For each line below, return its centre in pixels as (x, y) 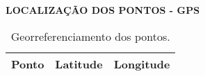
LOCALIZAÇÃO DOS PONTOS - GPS (103, 10)
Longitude (142, 64)
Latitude (79, 64)
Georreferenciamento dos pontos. (90, 36)
